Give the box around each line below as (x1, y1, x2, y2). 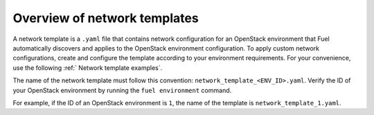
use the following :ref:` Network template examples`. (12, 63, 163, 72)
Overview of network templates (12, 10, 199, 26)
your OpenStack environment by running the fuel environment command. (12, 86, 232, 94)
